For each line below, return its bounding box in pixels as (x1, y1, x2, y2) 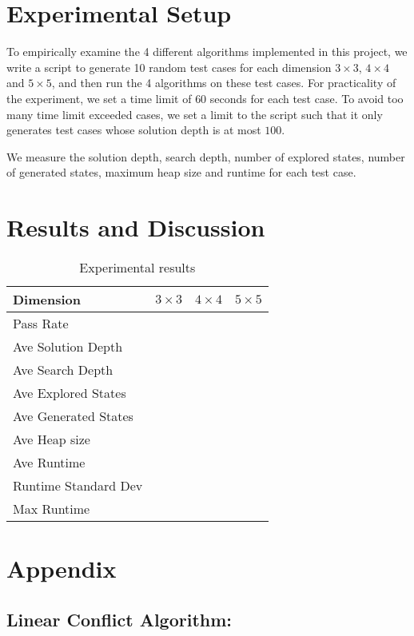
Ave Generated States (13, 407, 133, 425)
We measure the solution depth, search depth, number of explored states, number (6, 148, 405, 165)
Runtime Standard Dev (13, 476, 143, 495)
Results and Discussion (6, 211, 265, 244)
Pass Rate (13, 314, 69, 332)
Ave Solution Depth (13, 337, 123, 356)
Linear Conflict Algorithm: (6, 606, 233, 631)
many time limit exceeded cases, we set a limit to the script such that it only (6, 105, 383, 122)
